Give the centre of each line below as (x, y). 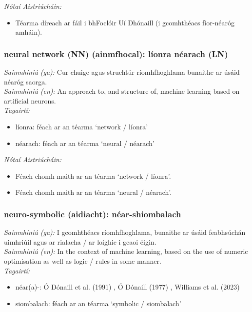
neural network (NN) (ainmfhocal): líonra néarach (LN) (116, 53)
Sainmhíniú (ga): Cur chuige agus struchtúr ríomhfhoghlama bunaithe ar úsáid (122, 72)
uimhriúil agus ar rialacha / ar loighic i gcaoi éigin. (80, 241)
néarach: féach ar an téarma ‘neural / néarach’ (85, 143)
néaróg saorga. (26, 81)
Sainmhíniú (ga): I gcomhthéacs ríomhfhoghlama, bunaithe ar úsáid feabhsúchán (125, 232)
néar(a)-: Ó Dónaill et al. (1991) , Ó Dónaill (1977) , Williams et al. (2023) (127, 287)
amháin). (29, 32)
